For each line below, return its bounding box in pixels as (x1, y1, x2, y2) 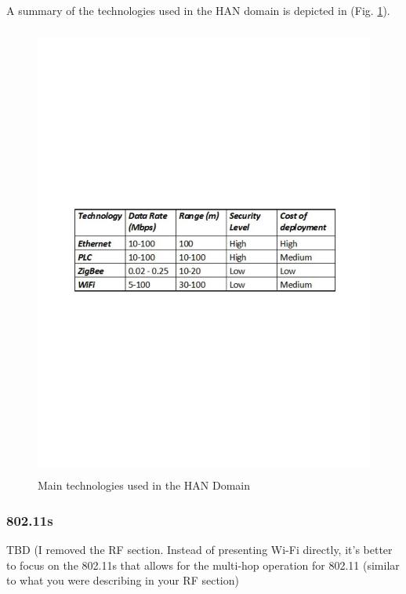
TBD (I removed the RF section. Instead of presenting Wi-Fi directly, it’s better (6, 541, 393, 557)
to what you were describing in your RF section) (6, 572, 239, 589)
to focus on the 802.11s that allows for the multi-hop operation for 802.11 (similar (6, 556, 400, 573)
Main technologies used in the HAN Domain (38, 477, 251, 494)
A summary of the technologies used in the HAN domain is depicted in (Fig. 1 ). (6, 2, 390, 18)
